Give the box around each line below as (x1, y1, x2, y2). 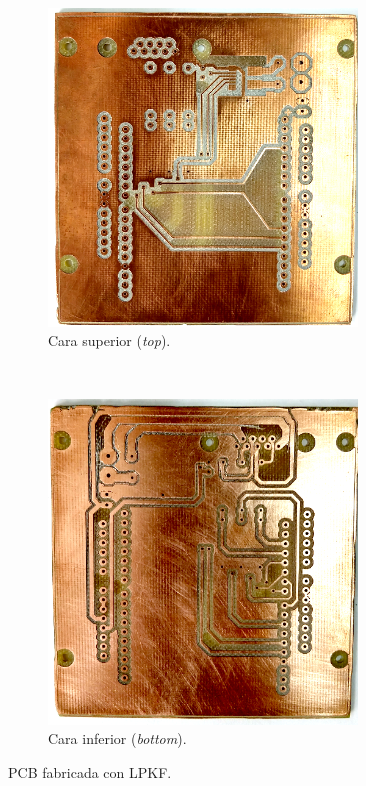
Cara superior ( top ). (48, 330, 171, 351)
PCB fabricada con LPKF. (8, 761, 172, 782)
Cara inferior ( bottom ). (48, 728, 187, 749)
